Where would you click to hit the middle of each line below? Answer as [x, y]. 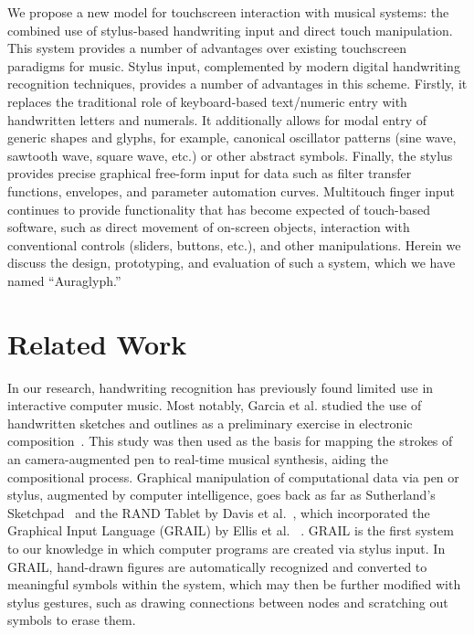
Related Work [97, 343]
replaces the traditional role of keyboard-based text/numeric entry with [207, 101]
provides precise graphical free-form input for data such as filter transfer [210, 173]
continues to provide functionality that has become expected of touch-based [219, 209]
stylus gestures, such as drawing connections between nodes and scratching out [228, 602]
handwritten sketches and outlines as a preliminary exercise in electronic [210, 423]
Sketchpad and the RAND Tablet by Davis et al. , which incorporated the [219, 512]
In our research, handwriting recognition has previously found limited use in [221, 387]
